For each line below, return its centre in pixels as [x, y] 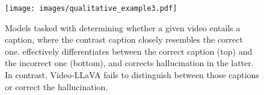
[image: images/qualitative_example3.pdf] [91, 8]
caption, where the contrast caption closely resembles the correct [124, 39]
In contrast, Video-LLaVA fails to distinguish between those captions [132, 75]
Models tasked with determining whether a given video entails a [123, 27]
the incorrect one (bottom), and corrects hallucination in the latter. [129, 63]
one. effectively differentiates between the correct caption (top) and [129, 51]
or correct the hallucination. [57, 86]
